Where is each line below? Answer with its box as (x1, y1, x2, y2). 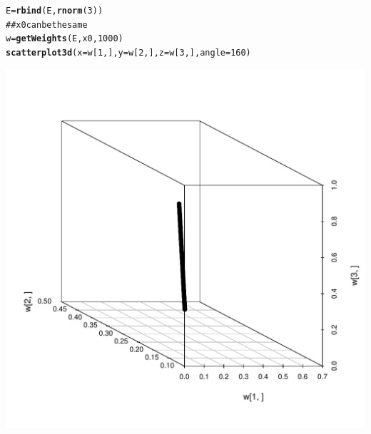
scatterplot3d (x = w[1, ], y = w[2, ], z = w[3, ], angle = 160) (6, 47, 251, 58)
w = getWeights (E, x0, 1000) (6, 33, 123, 44)
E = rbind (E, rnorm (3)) (6, 6, 103, 16)
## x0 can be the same (6, 19, 88, 30)
